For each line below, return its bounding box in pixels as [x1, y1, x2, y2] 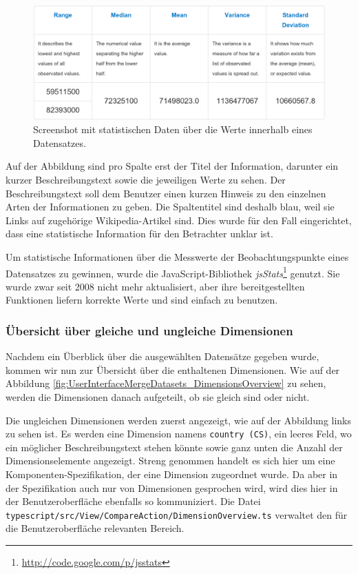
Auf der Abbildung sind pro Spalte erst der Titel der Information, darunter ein [6, 159, 339, 173]
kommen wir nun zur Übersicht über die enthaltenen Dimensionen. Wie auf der [6, 362, 340, 377]
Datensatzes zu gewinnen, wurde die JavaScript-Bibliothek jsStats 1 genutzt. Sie [6, 264, 340, 280]
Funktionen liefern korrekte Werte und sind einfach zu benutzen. [6, 293, 278, 307]
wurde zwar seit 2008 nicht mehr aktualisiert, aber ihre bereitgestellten [6, 279, 305, 293]
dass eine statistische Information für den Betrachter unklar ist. [6, 226, 273, 241]
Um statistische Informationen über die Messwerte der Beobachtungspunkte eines [6, 249, 349, 264]
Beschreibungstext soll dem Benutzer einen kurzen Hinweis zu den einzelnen [6, 186, 326, 200]
